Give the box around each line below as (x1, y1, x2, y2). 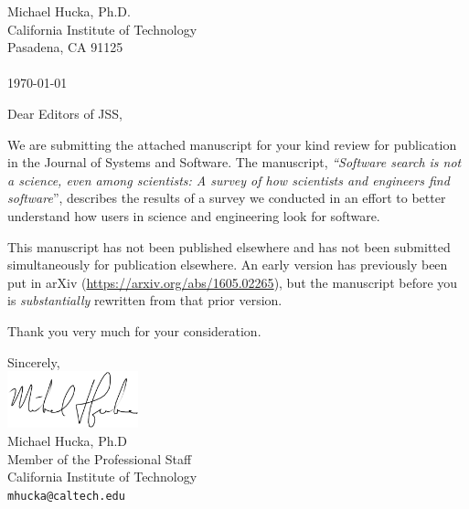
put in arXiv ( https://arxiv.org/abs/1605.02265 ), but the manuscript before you (7, 272, 458, 292)
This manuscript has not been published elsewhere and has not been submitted (7, 237, 451, 256)
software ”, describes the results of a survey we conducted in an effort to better (7, 188, 446, 207)
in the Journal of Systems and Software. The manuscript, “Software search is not (7, 153, 462, 172)
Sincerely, (7, 352, 60, 371)
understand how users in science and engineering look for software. (7, 206, 380, 225)
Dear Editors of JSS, (7, 103, 123, 122)
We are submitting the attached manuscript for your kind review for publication (7, 134, 457, 154)
